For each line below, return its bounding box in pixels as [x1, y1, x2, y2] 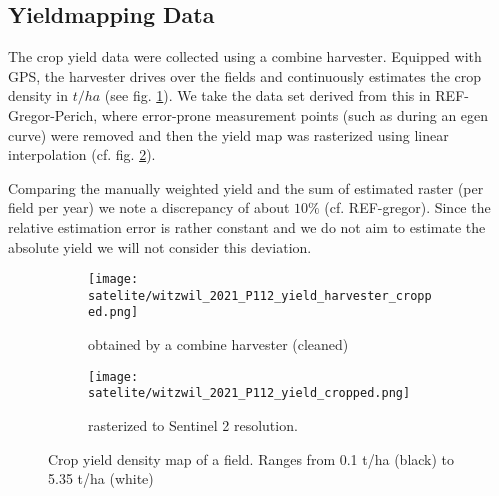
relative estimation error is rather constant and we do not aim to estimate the [8, 216, 486, 237]
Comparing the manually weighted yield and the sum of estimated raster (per [8, 177, 484, 198]
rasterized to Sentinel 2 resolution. [88, 415, 298, 436]
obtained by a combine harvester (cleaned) [88, 334, 349, 355]
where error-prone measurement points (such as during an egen [101, 104, 489, 125]
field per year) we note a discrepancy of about [8, 197, 290, 218]
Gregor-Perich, [8, 104, 98, 125]
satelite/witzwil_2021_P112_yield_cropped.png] [88, 386, 411, 401]
